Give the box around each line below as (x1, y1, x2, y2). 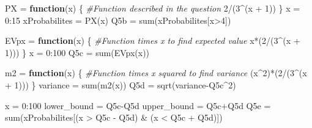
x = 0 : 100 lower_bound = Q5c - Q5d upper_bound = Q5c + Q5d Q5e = (5, 99, 271, 112)
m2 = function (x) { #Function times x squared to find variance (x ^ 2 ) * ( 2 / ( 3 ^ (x (5, 66, 307, 79)
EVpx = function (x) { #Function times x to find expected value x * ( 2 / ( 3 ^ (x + (5, 34, 300, 47)
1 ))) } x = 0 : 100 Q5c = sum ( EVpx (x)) (5, 46, 150, 59)
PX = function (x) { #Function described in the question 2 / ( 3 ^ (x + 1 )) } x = (5, 2, 300, 14)
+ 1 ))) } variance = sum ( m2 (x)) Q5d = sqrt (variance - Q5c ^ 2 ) (5, 78, 236, 91)
